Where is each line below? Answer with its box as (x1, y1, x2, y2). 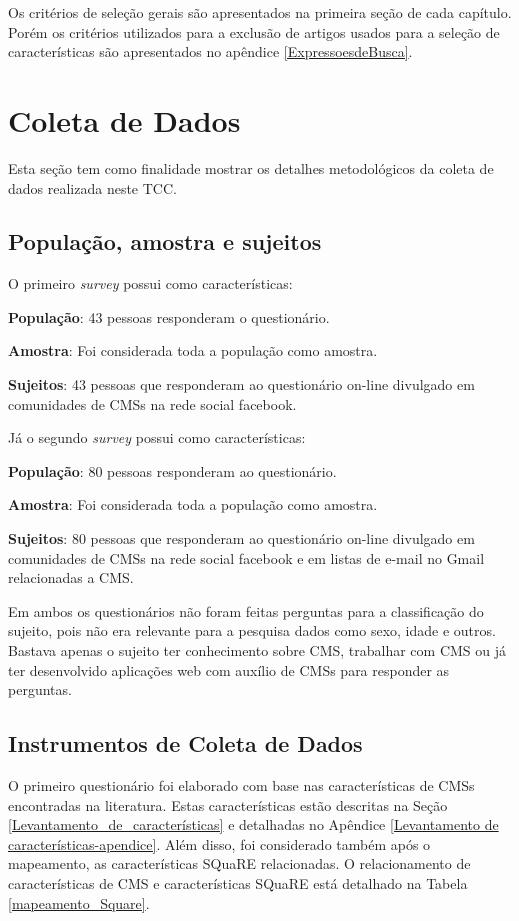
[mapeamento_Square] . (8, 892, 150, 913)
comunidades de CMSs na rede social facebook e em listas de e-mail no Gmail (8, 547, 485, 568)
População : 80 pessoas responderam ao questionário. (8, 460, 337, 481)
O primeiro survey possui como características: (8, 273, 293, 294)
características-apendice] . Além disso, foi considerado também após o (8, 833, 431, 854)
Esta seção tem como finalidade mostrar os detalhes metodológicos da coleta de (8, 157, 494, 178)
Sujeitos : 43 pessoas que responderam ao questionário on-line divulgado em (8, 374, 475, 395)
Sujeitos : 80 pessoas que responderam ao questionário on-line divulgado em (8, 528, 475, 549)
